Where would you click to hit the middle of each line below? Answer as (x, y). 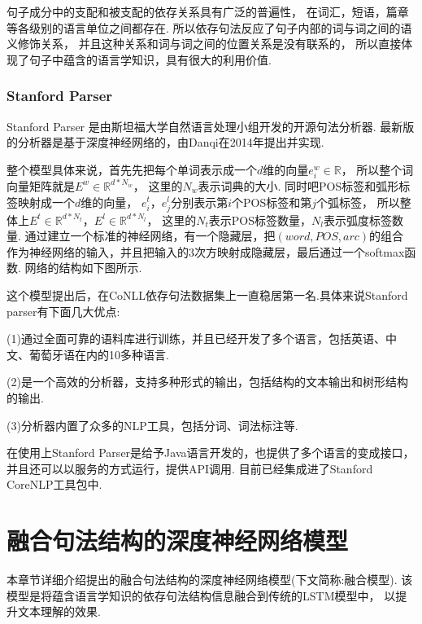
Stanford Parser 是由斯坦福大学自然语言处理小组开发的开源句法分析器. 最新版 (211, 126)
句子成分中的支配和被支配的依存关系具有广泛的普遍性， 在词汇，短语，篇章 (208, 11)
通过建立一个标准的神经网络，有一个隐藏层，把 (150, 236)
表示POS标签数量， (260, 220)
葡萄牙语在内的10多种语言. (99, 354)
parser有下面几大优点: (63, 311)
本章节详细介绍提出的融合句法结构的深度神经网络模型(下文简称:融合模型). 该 (210, 580)
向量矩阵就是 (41, 185)
